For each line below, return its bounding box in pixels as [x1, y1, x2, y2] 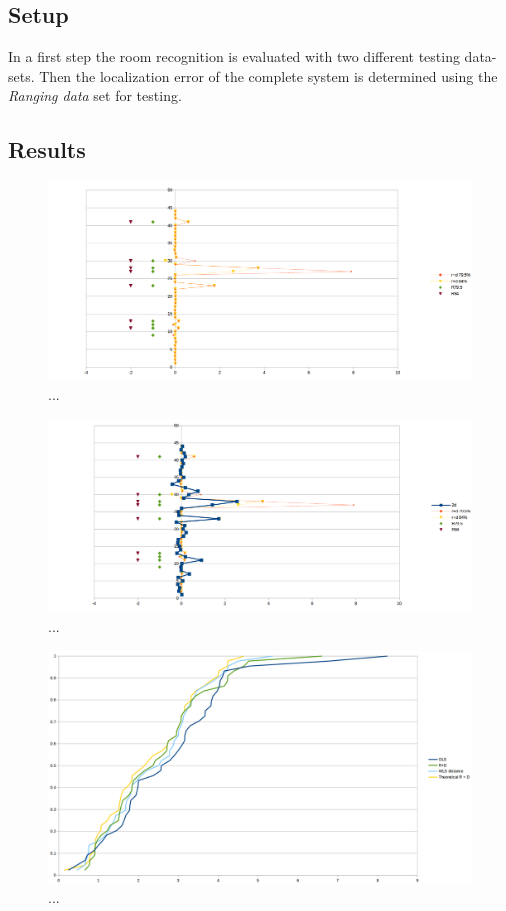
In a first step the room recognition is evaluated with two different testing [8, 46, 460, 67]
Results [8, 134, 86, 165]
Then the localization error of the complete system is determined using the [39, 65, 498, 86]
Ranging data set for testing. [8, 85, 182, 106]
